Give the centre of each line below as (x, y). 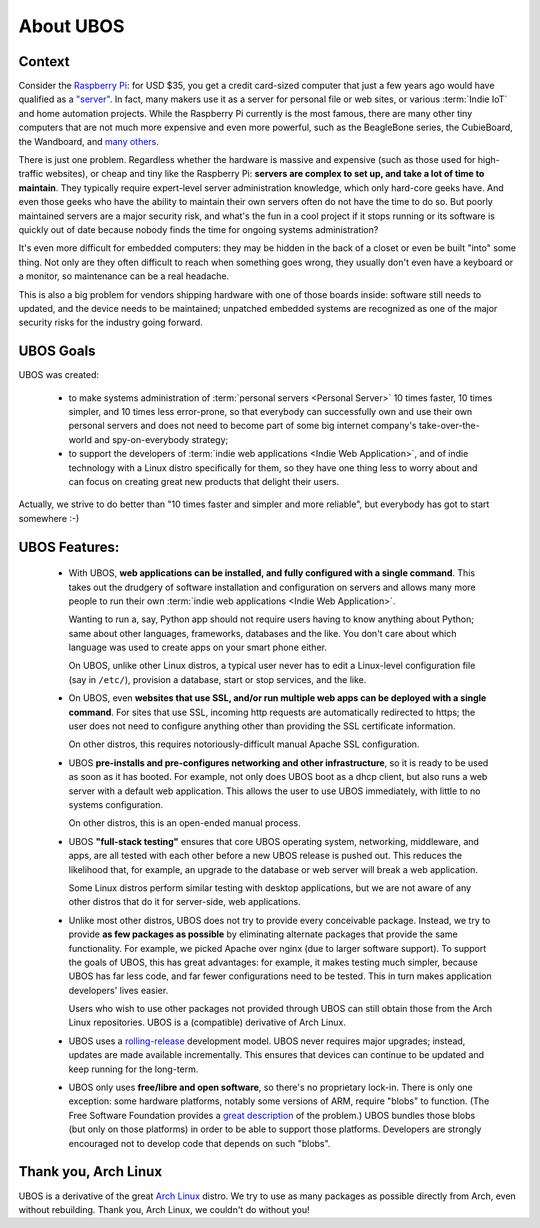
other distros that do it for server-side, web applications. (184, 902)
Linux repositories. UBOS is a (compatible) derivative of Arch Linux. (207, 1022)
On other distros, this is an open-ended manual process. (184, 823)
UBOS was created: (59, 375)
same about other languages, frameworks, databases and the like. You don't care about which (262, 633)
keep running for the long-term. (133, 1069)
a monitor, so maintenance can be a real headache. (124, 276)
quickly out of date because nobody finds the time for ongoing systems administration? (198, 229)
